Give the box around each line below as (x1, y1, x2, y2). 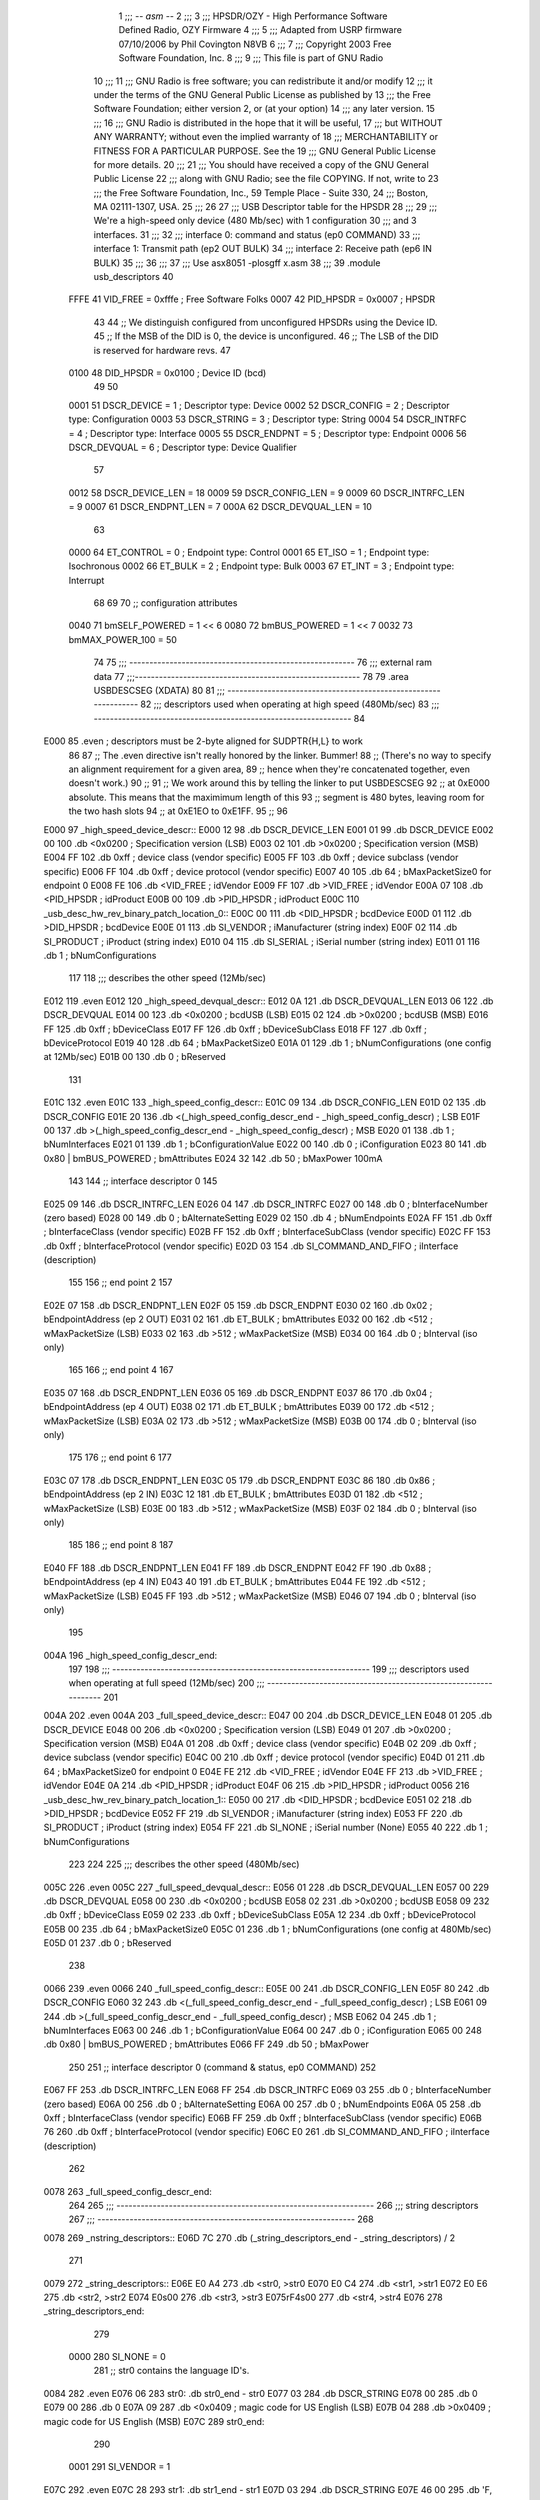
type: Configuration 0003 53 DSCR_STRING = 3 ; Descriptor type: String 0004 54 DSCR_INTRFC (68, 413, 467, 425)
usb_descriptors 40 (93, 271, 174, 283)
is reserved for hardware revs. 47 (93, 344, 231, 356)
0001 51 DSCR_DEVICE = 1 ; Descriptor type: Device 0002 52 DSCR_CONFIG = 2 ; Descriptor (68, 399, 450, 411)
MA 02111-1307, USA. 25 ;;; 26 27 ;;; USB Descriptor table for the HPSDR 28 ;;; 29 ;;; (93, 201, 438, 213)
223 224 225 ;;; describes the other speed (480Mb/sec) (68, 1858, 300, 1870)
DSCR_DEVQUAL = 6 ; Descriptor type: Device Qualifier (68, 441, 297, 453)
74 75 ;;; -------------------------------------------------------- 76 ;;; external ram (93, 656, 432, 669)
